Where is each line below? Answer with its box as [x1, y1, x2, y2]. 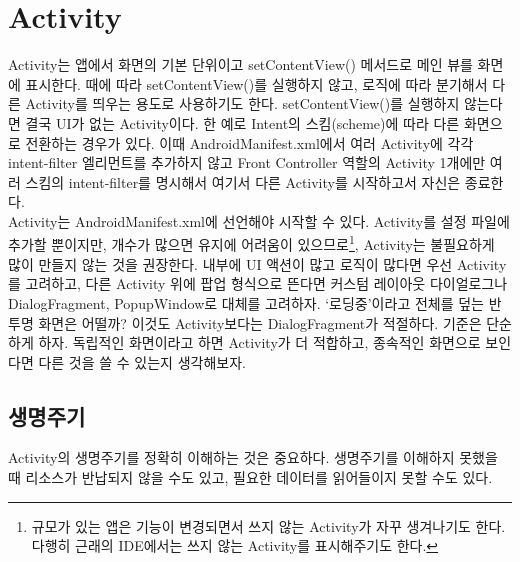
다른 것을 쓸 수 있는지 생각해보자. [38, 351, 246, 372]
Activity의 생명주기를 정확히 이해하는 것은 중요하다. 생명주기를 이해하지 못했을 [8, 447, 498, 468]
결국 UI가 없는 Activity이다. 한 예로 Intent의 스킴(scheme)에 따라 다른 [25, 112, 460, 133]
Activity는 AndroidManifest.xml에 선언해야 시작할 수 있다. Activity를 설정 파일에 [8, 210, 510, 231]
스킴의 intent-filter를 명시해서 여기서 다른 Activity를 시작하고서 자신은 [25, 171, 461, 192]
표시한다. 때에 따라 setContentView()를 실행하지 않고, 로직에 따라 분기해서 [25, 73, 488, 94]
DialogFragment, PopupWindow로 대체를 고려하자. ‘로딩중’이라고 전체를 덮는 [8, 292, 484, 313]
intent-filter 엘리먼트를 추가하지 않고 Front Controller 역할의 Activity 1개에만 [8, 152, 486, 173]
